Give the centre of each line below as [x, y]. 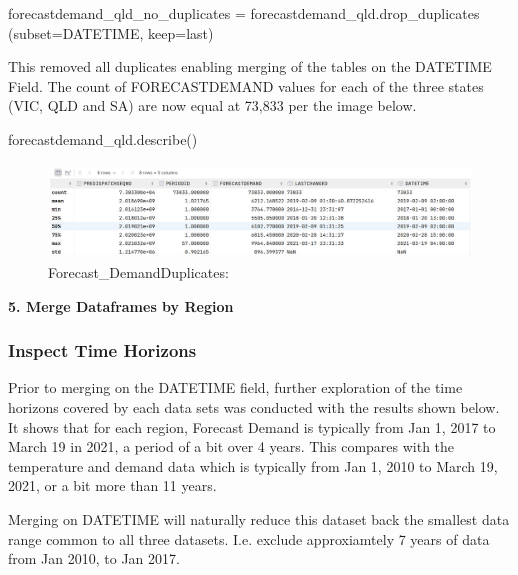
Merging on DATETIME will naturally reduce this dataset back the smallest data [259, 518]
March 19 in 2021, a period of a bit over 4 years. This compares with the [231, 446]
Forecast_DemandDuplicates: [138, 271]
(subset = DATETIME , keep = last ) [111, 32]
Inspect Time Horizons [102, 350]
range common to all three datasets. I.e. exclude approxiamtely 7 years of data [249, 538]
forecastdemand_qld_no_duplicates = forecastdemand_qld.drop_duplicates [244, 13]
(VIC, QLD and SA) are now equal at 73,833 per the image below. [212, 105]
